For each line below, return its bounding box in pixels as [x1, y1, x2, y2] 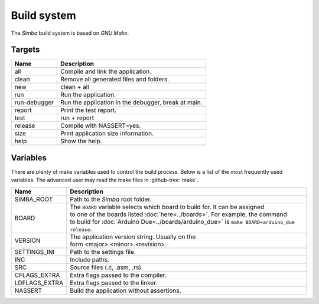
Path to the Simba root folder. [70, 195, 152, 203]
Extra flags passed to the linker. [70, 279, 158, 287]
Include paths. [70, 255, 109, 263]
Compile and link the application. [60, 68, 152, 76]
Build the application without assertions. [70, 286, 181, 295]
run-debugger [14, 98, 54, 107]
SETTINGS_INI [14, 247, 55, 256]
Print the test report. [60, 106, 117, 114]
